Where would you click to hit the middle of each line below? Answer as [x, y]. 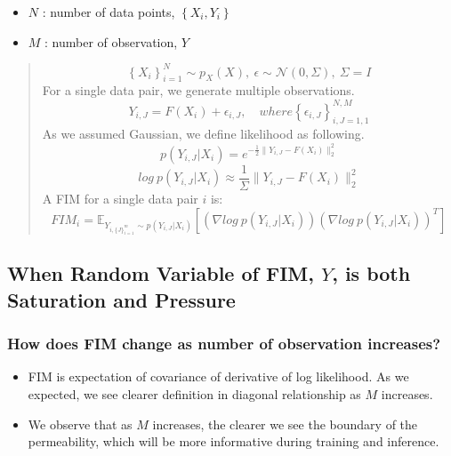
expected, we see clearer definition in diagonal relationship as [194, 394]
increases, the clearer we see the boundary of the [285, 424]
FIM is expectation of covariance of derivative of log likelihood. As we [218, 376]
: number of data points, [109, 12]
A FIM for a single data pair [120, 199]
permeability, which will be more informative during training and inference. [234, 441]
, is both [371, 273]
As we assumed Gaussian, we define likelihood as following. [203, 134]
